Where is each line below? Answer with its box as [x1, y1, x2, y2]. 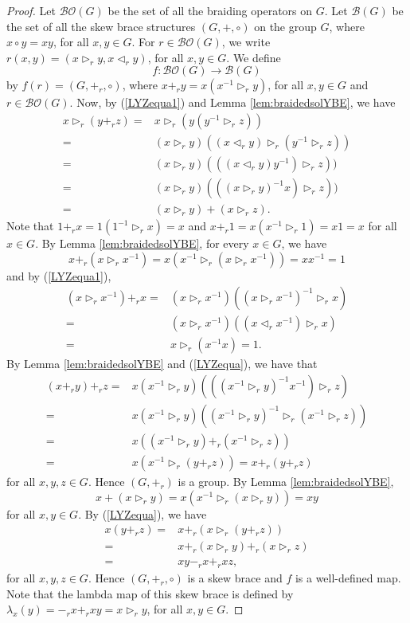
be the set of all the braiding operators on [107, 2, 313, 18]
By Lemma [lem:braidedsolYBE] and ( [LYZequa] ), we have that [6, 355, 318, 372]
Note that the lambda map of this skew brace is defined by [6, 585, 294, 601]
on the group [254, 18, 317, 34]
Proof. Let [6, 2, 56, 18]
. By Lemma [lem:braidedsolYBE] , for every [35, 235, 249, 252]
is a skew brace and [187, 570, 283, 586]
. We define [226, 49, 281, 65]
